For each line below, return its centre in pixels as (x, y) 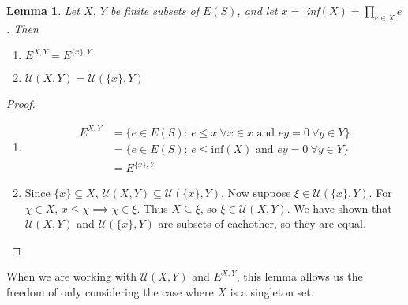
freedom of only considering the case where (110, 292)
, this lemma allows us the (299, 276)
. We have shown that (339, 208)
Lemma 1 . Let (43, 10)
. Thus (152, 208)
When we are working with (71, 276)
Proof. (21, 104)
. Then (22, 28)
